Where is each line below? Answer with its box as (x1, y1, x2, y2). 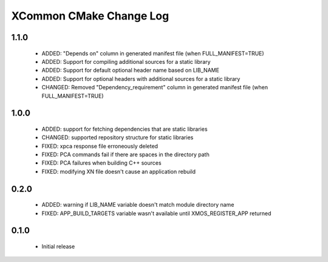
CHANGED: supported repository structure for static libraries (41, 134, 194, 141)
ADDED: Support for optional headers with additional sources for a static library (41, 75, 241, 82)
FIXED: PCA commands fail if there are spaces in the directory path (41, 151, 210, 158)
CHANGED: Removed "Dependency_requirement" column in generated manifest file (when (41, 84, 268, 91)
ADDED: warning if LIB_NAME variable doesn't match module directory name (41, 201, 234, 209)
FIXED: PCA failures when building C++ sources (41, 159, 162, 167)
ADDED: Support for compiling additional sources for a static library (41, 58, 211, 65)
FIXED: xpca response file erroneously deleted (41, 142, 158, 150)
